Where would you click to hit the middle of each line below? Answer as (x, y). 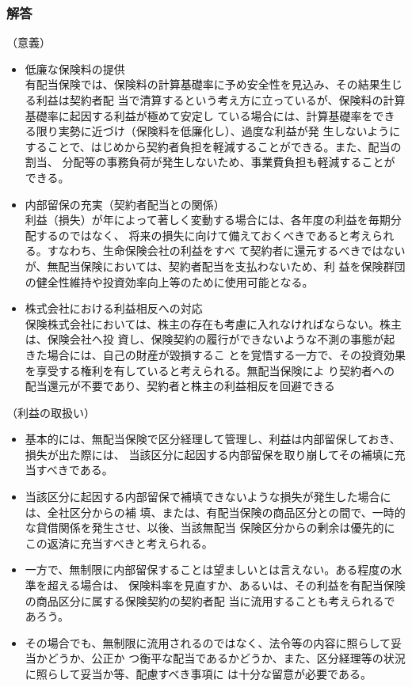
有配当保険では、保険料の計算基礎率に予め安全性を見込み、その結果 (202, 84)
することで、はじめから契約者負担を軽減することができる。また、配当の (213, 146)
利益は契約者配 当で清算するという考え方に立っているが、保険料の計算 (221, 100)
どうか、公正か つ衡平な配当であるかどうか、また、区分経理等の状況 (226, 658)
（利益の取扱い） (51, 412)
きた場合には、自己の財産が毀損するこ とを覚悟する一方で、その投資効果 (215, 354)
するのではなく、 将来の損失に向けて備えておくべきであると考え (204, 235)
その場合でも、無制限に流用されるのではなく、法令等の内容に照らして (208, 642)
